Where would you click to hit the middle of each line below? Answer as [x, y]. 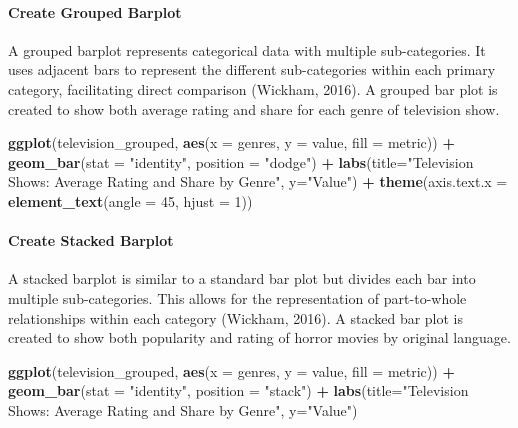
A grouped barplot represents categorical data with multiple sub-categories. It [247, 49]
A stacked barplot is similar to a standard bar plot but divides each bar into [242, 278]
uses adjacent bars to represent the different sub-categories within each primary [252, 69]
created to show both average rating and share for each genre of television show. [254, 108]
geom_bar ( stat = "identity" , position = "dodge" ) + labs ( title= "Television [241, 161]
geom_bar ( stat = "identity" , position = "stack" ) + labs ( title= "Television [238, 390]
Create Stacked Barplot [91, 240]
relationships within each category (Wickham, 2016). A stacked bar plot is [236, 317]
